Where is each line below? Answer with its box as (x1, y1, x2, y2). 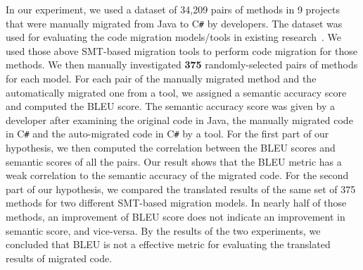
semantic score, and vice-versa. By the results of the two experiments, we (6, 223, 321, 238)
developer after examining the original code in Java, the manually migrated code (6, 112, 353, 127)
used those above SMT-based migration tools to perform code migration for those (6, 43, 357, 58)
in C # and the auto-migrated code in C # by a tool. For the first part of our (6, 126, 329, 141)
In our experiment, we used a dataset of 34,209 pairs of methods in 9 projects (6, 2, 340, 16)
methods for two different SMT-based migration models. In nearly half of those (6, 195, 347, 210)
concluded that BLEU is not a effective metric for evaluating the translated (6, 237, 331, 252)
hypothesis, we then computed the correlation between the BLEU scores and (6, 140, 336, 155)
